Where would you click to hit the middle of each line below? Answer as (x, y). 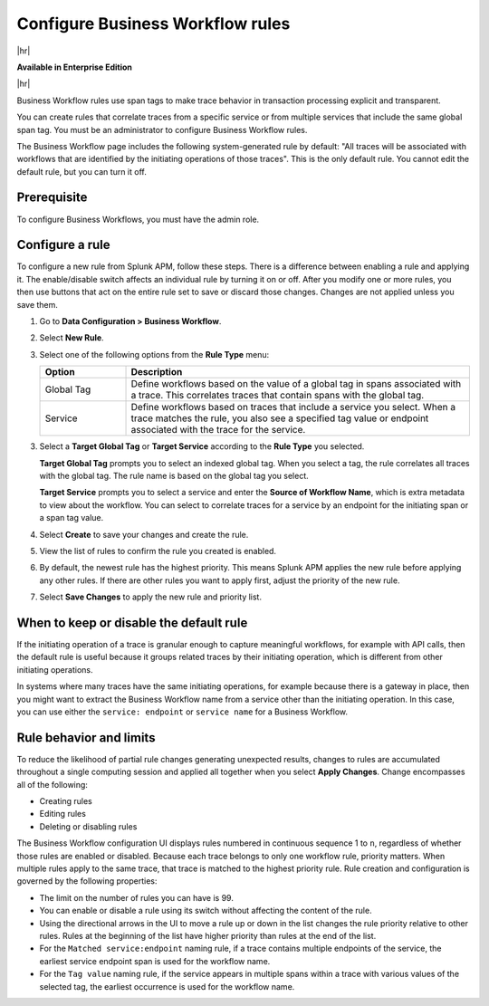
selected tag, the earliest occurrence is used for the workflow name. (167, 986)
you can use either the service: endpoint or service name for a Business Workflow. (182, 712)
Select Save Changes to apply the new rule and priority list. (151, 597)
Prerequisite (52, 198)
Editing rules (62, 814)
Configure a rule (63, 245)
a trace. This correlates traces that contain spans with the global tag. (278, 396)
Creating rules (66, 801)
